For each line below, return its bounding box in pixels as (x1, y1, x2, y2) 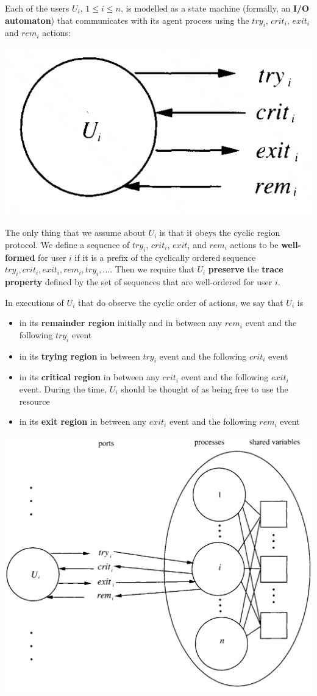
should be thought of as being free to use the (121, 383, 288, 395)
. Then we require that (110, 263, 194, 275)
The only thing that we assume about (5, 226, 146, 239)
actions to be (230, 238, 279, 250)
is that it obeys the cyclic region (159, 226, 280, 239)
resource (19, 394, 50, 407)
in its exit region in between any (19, 415, 146, 428)
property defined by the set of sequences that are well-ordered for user (5, 275, 272, 288)
